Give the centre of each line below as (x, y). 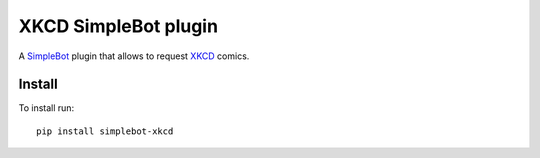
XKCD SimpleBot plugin (118, 26)
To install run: (46, 108)
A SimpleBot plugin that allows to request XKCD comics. (134, 56)
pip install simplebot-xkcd (105, 131)
